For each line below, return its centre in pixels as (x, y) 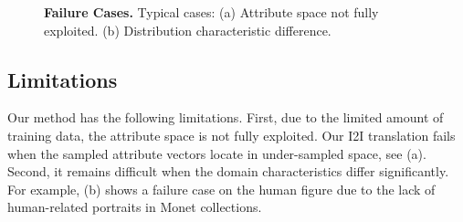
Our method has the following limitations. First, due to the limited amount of (226, 117)
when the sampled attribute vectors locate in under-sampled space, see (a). (217, 153)
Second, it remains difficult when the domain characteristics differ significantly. (228, 171)
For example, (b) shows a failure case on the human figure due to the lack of (221, 189)
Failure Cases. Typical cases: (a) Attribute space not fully (211, 12)
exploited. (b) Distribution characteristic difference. (188, 30)
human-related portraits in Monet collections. (135, 207)
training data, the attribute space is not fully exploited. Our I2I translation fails (231, 135)
